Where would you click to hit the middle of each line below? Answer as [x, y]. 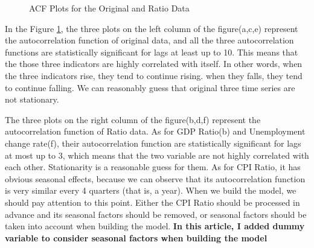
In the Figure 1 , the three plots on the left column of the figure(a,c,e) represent [152, 28]
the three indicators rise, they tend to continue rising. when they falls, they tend [154, 75]
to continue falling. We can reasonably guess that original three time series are [150, 87]
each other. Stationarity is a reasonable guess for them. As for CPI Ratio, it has [153, 167]
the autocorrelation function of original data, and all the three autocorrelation [149, 40]
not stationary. [32, 99]
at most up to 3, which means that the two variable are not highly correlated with [157, 155]
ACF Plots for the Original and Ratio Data [109, 8]
